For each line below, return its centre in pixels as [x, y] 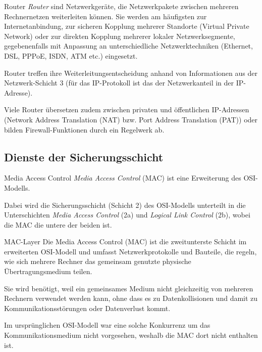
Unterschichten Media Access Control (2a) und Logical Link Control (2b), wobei [127, 215]
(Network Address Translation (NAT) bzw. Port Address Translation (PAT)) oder [131, 119]
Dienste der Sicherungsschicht [84, 157]
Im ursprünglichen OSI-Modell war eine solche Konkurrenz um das [107, 325]
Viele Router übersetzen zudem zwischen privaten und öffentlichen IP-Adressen [127, 109]
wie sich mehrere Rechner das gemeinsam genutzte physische [98, 261]
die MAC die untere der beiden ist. [58, 224]
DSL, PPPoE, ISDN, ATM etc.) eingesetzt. [71, 55]
